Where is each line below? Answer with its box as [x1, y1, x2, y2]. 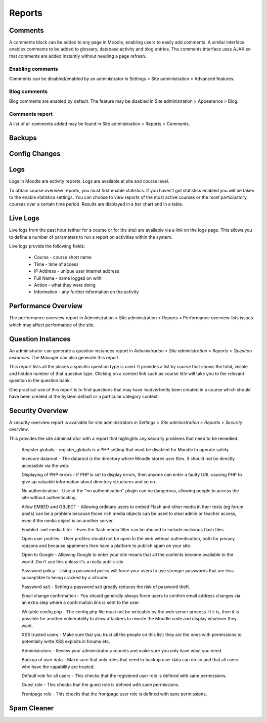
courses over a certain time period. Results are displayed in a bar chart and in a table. [9, 201, 183, 207]
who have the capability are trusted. [21, 664, 95, 670]
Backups [9, 134, 37, 142]
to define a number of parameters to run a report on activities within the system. [9, 234, 173, 240]
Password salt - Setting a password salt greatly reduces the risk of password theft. [21, 584, 190, 590]
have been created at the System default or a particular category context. [9, 393, 159, 399]
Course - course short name [34, 255, 92, 260]
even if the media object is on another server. [21, 517, 114, 523]
